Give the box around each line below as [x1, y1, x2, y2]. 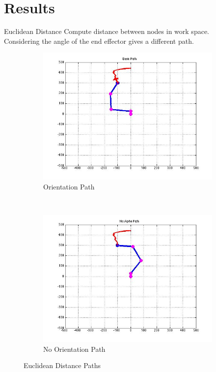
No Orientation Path [43, 343, 106, 354]
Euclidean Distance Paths [24, 360, 101, 371]
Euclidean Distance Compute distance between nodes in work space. [4, 26, 209, 36]
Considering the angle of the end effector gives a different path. [4, 35, 194, 46]
